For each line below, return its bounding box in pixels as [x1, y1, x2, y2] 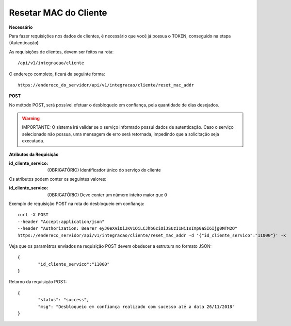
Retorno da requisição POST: [9, 279, 67, 285]
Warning [22, 116, 40, 121]
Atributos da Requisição [9, 151, 59, 157]
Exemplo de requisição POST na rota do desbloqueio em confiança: [9, 201, 145, 206]
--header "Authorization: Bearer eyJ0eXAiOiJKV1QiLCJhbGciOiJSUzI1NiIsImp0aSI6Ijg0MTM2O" [17, 226, 238, 231]
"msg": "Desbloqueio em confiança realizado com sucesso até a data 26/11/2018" [38, 304, 235, 309]
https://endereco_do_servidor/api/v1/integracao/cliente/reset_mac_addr [17, 82, 194, 87]
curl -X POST [17, 212, 48, 218]
